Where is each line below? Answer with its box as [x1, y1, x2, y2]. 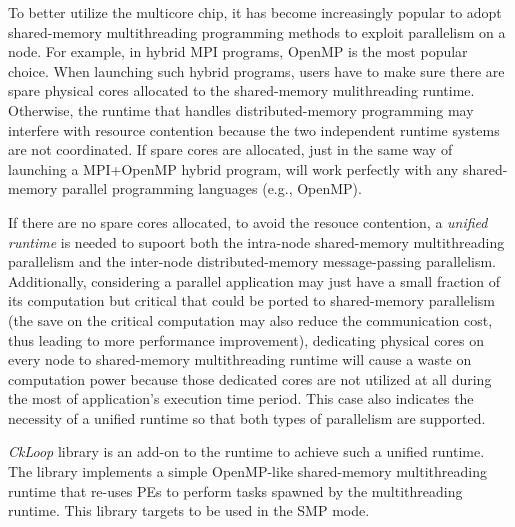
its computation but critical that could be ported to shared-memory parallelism [8, 290, 495, 311]
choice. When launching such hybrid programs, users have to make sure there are [8, 60, 505, 81]
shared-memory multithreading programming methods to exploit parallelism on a [8, 21, 506, 42]
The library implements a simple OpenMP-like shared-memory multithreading [8, 461, 487, 482]
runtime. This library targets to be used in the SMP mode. [8, 500, 370, 521]
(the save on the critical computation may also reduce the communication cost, [8, 309, 493, 330]
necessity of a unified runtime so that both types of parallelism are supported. [8, 407, 486, 428]
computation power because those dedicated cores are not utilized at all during [8, 368, 492, 389]
